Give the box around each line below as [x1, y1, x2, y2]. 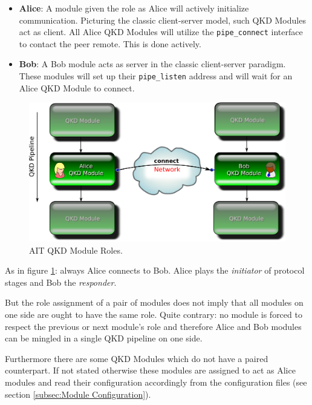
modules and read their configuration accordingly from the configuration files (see [5, 376, 307, 389]
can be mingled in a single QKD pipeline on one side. [5, 332, 203, 344]
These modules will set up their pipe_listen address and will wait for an [19, 70, 293, 82]
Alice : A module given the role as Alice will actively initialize [19, 2, 249, 14]
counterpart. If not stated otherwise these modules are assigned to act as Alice [5, 364, 296, 377]
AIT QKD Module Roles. [29, 243, 123, 256]
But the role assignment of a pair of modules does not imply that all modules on [5, 296, 304, 309]
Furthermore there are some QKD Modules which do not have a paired [5, 352, 268, 364]
